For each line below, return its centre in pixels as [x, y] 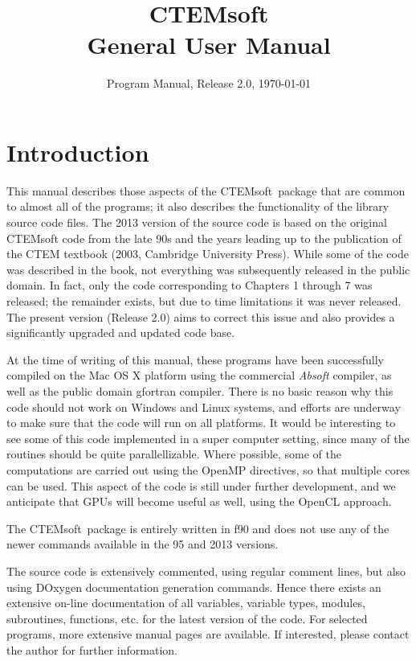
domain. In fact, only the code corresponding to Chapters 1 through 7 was [190, 285]
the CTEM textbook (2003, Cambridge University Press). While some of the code [208, 254]
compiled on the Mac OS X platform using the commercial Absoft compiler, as [199, 375]
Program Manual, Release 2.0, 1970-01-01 [209, 83]
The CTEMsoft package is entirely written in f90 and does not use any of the [198, 528]
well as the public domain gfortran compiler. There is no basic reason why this [200, 390]
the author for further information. [92, 649]
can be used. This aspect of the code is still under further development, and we [201, 485]
